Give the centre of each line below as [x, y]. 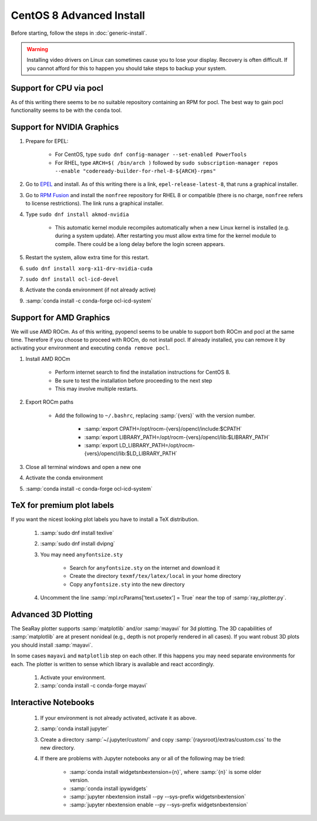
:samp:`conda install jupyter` [75, 729]
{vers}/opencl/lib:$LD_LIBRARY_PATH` [131, 454]
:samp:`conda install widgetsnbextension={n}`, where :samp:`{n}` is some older [165, 772]
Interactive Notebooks [53, 702]
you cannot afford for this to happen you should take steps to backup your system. [127, 68]
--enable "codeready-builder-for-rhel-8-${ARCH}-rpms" [136, 171]
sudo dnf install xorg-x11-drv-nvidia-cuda [89, 268]
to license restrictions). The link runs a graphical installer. [95, 204]
